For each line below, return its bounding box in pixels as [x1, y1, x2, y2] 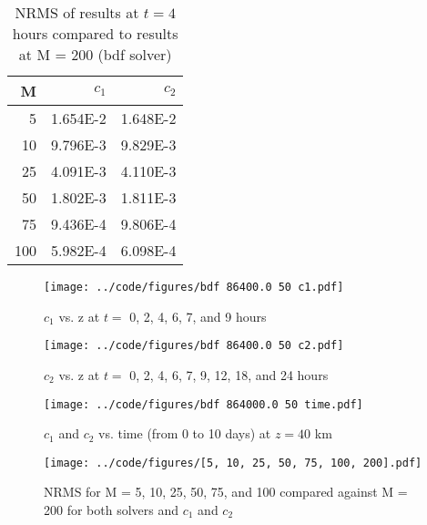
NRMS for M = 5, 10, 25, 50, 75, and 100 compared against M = [44, 482, 408, 501]
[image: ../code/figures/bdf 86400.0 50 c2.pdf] [44, 339, 344, 353]
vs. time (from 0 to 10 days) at [98, 424, 271, 443]
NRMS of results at [15, 2, 139, 23]
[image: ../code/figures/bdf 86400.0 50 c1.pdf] [44, 281, 344, 293]
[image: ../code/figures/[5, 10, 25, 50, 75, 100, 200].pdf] [44, 456, 422, 469]
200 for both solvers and [44, 500, 179, 519]
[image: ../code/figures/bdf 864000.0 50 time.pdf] [44, 397, 363, 411]
